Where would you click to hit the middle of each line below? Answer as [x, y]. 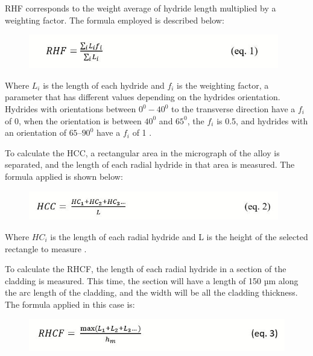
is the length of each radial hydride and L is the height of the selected [179, 236]
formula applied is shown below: [64, 176]
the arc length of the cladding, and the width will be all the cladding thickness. [151, 292]
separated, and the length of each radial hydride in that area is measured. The [150, 164]
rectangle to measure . [46, 248]
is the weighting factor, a [223, 85]
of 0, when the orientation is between [73, 120]
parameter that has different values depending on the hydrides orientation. [143, 97]
